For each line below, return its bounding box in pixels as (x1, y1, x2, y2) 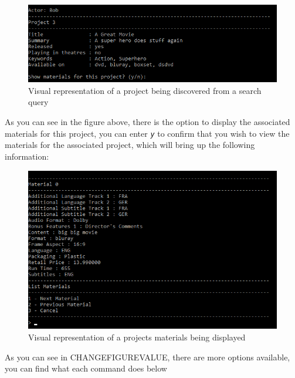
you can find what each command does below (5, 362, 167, 374)
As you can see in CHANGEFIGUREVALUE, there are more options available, (5, 350, 290, 363)
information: (5, 150, 49, 162)
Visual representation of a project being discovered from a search (28, 84, 262, 96)
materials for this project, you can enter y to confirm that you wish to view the (5, 127, 290, 139)
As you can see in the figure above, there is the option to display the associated (5, 116, 290, 128)
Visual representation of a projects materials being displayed (28, 330, 246, 343)
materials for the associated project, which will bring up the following (5, 139, 255, 151)
